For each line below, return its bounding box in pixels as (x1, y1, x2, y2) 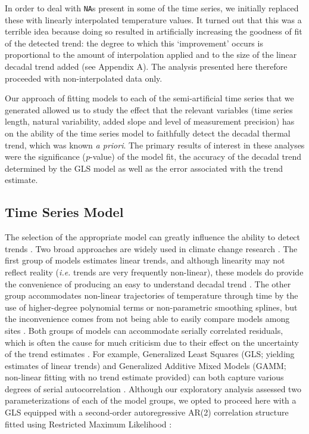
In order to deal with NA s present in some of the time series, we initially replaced (5, 2, 299, 14)
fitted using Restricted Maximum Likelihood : (5, 417, 172, 430)
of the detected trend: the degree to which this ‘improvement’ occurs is (5, 36, 263, 49)
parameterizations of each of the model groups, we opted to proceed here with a (5, 394, 296, 407)
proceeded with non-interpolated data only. (5, 72, 163, 84)
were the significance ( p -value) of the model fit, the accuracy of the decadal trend (5, 150, 302, 163)
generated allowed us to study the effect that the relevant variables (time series (5, 103, 293, 116)
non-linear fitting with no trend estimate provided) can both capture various (5, 371, 284, 383)
